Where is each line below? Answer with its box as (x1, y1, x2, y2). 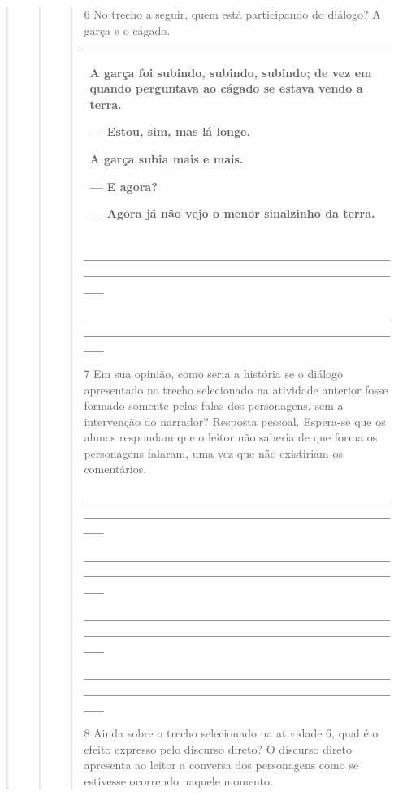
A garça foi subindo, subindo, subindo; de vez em (89, 63, 372, 80)
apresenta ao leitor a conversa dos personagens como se (84, 756, 359, 773)
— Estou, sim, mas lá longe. (89, 123, 250, 140)
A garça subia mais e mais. (89, 150, 244, 167)
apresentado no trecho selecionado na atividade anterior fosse (84, 381, 388, 398)
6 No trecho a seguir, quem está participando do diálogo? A (84, 6, 381, 22)
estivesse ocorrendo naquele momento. (84, 772, 273, 789)
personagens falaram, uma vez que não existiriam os (84, 444, 343, 461)
